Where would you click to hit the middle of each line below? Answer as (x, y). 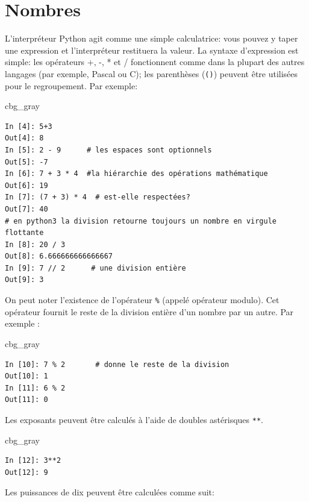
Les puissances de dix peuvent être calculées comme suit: (110, 492)
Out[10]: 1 (27, 376)
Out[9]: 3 (24, 280)
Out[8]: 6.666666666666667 (59, 256)
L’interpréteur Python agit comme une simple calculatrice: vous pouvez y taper (151, 38)
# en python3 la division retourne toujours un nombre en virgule (141, 221)
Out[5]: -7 (27, 162)
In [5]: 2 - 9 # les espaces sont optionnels (108, 150)
